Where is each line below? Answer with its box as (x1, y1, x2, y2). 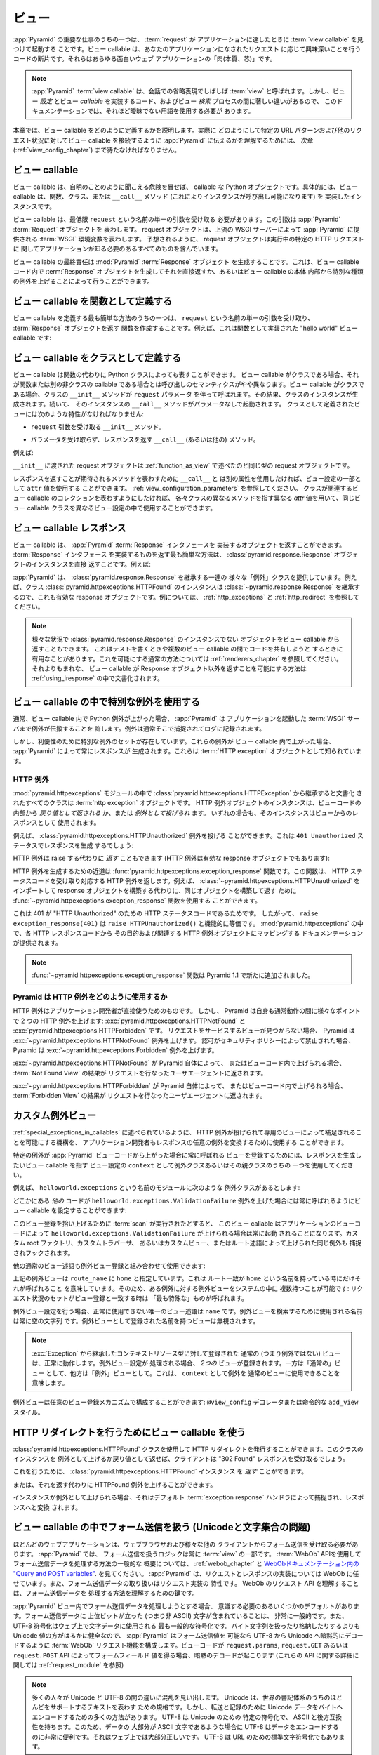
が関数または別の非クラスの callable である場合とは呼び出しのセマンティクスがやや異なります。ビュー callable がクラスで (13, 380, 364, 389)
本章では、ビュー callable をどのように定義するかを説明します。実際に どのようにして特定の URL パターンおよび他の (13, 126, 350, 135)
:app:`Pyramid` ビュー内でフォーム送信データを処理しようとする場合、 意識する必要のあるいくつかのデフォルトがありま (13, 1601, 360, 1610)
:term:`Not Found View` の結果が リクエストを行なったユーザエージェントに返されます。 (13, 1068, 267, 1077)
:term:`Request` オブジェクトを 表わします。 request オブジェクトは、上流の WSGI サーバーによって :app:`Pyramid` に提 (13, 225, 360, 233)
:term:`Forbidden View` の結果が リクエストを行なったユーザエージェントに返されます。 (13, 1092, 267, 1100)
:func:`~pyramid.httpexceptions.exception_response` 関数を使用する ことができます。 (13, 896, 261, 905)
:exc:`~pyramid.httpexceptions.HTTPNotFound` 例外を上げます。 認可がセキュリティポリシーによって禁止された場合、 (13, 1036, 354, 1045)
